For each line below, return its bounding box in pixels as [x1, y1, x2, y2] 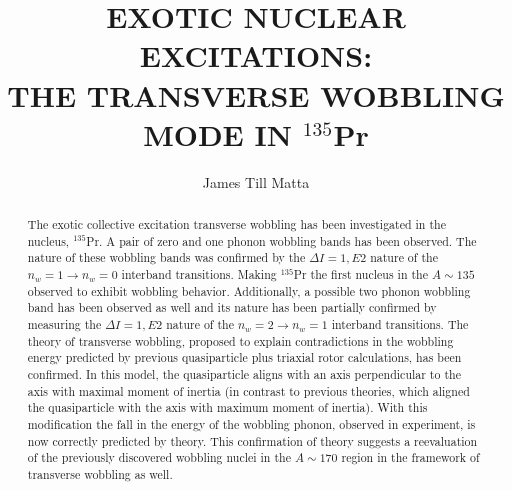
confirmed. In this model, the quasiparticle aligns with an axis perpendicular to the [27, 365, 461, 382]
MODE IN [143, 113, 292, 154]
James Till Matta [202, 171, 310, 192]
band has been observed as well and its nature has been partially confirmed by [27, 299, 437, 316]
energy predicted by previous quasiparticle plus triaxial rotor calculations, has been [27, 349, 462, 366]
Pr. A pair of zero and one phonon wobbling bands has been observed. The [86, 232, 477, 249]
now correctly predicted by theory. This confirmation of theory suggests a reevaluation [27, 432, 478, 449]
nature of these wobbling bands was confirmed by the [27, 249, 306, 266]
